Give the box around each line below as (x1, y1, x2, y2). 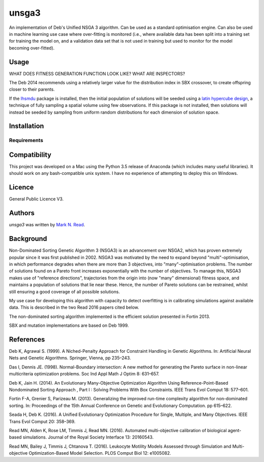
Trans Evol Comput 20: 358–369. (9, 418, 76, 424)
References (9, 335, 45, 343)
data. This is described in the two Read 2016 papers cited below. (9, 304, 139, 311)
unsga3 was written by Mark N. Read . (9, 222, 85, 228)
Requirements (9, 137, 44, 144)
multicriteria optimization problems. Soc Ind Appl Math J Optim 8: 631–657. (9, 371, 160, 377)
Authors (9, 209, 35, 218)
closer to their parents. (9, 86, 55, 93)
